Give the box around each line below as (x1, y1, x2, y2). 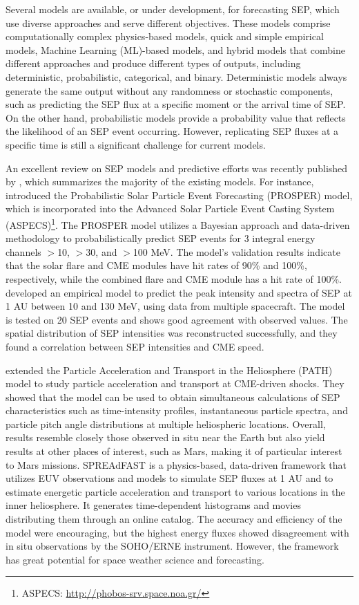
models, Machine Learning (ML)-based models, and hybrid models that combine (6, 42, 345, 57)
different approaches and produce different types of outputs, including (6, 56, 301, 71)
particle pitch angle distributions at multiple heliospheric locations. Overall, (6, 416, 326, 431)
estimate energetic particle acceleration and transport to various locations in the (6, 484, 345, 499)
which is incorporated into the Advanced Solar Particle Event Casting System (6, 201, 335, 216)
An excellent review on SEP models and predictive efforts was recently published (6, 160, 348, 175)
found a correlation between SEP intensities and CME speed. (6, 339, 264, 353)
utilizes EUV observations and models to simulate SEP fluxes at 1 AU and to (6, 471, 333, 485)
